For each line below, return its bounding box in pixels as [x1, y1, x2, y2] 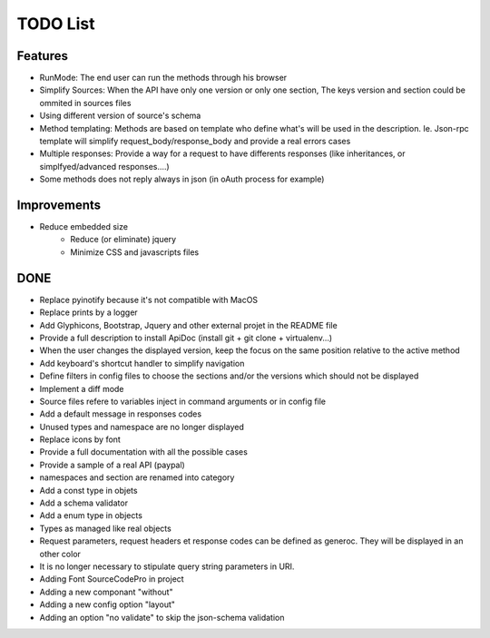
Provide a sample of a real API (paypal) [39, 459, 185, 470]
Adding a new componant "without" [39, 586, 173, 597]
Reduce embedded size [39, 221, 129, 232]
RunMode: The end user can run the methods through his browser [39, 73, 288, 83]
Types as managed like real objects [39, 523, 171, 534]
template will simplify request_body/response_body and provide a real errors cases [39, 136, 351, 147]
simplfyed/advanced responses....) [39, 161, 170, 172]
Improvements [16, 198, 102, 212]
